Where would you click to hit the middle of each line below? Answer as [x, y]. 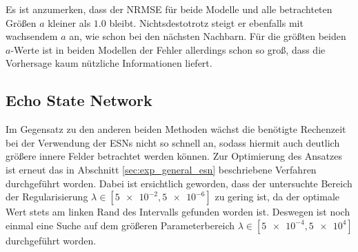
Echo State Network [79, 100]
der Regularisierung [47, 197]
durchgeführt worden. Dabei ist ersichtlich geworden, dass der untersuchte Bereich [179, 183]
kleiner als [69, 22]
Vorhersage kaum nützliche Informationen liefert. [109, 63]
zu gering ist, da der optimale [277, 197]
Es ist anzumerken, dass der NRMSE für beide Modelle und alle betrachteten [169, 9]
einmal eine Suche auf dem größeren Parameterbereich [120, 225]
